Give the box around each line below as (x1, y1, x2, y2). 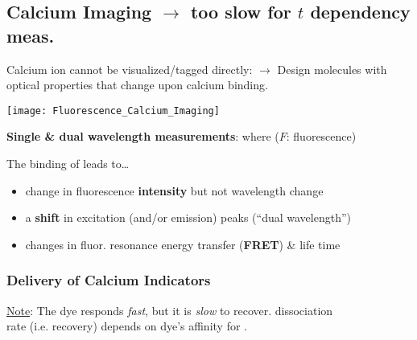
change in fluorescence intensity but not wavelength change (25, 182, 324, 199)
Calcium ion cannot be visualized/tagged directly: (6, 60, 253, 77)
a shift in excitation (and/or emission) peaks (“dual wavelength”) (25, 209, 351, 226)
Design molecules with (277, 60, 387, 77)
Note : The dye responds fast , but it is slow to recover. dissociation (6, 301, 333, 318)
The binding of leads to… (6, 155, 130, 172)
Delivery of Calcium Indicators (6, 270, 211, 290)
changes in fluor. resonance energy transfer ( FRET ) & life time (25, 236, 341, 252)
